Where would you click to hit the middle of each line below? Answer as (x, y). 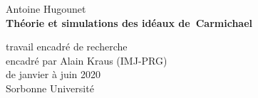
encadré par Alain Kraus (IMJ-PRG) (87, 60)
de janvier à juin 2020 (53, 74)
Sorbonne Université (50, 88)
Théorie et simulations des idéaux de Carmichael (129, 22)
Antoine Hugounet (46, 9)
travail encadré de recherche (67, 47)
